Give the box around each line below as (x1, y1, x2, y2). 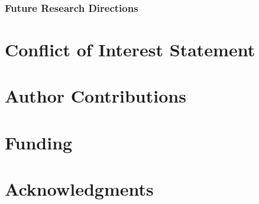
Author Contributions (5, 84, 186, 108)
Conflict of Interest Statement (5, 37, 255, 62)
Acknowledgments (5, 177, 154, 201)
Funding (5, 130, 73, 154)
